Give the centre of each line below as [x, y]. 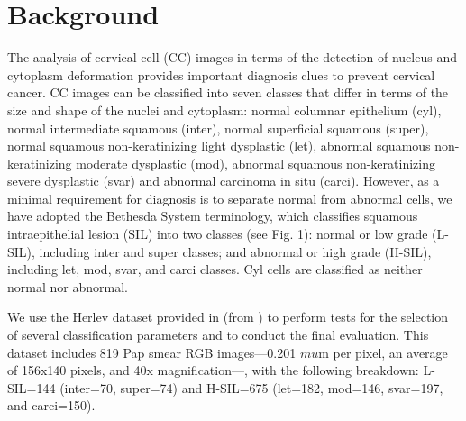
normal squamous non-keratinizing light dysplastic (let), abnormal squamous [219, 146]
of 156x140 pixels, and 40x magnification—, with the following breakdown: [213, 370]
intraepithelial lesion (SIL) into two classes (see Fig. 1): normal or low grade [218, 234]
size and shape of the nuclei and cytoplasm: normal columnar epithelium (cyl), [224, 110]
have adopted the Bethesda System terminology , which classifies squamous [213, 216]
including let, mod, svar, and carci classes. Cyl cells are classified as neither [215, 269]
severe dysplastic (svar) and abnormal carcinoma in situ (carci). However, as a [224, 181]
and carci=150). [51, 405]
